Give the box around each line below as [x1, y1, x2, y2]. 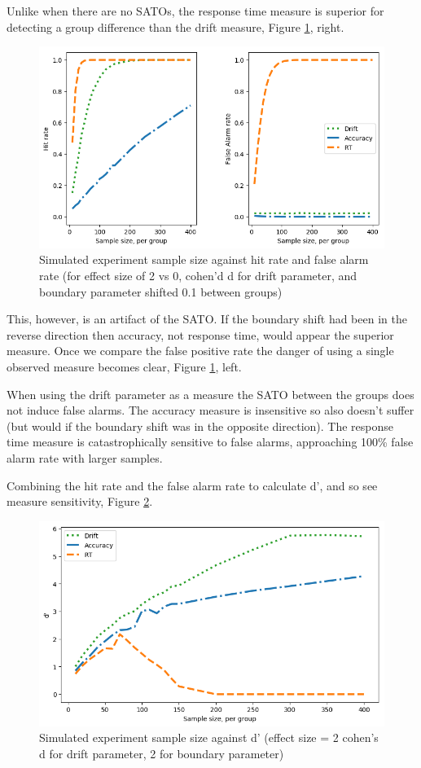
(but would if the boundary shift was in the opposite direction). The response [7, 417, 393, 434]
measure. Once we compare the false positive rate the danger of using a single [7, 342, 394, 359]
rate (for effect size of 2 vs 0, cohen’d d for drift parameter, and [39, 267, 357, 284]
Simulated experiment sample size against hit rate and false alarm [39, 251, 369, 268]
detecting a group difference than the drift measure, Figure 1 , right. [7, 18, 344, 35]
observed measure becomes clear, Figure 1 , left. [7, 358, 242, 375]
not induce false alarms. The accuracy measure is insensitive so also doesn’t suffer [7, 402, 414, 419]
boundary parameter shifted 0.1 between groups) [39, 283, 283, 300]
